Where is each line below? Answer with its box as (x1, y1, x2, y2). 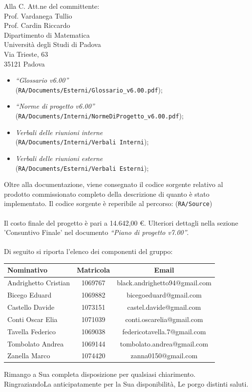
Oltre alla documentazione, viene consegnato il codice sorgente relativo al (4, 179, 223, 189)
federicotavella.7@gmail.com (122, 326, 206, 336)
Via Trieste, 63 (4, 48, 48, 59)
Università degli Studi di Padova (4, 39, 101, 49)
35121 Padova (4, 58, 45, 69)
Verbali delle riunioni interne (15, 127, 103, 137)
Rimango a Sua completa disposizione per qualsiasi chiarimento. (4, 369, 196, 379)
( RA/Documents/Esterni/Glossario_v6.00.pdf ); (15, 84, 163, 94)
